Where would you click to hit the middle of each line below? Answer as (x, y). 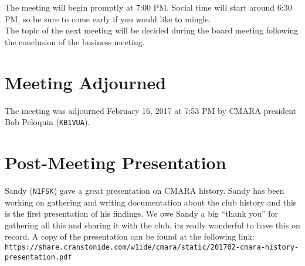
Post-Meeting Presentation (116, 162)
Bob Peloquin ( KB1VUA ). (48, 122)
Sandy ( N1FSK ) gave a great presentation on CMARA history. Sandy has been (145, 190)
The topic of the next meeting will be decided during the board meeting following (152, 30)
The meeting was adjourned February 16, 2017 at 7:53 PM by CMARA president (151, 110)
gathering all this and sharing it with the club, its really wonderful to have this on (152, 225)
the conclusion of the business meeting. (75, 41)
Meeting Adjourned (86, 82)
